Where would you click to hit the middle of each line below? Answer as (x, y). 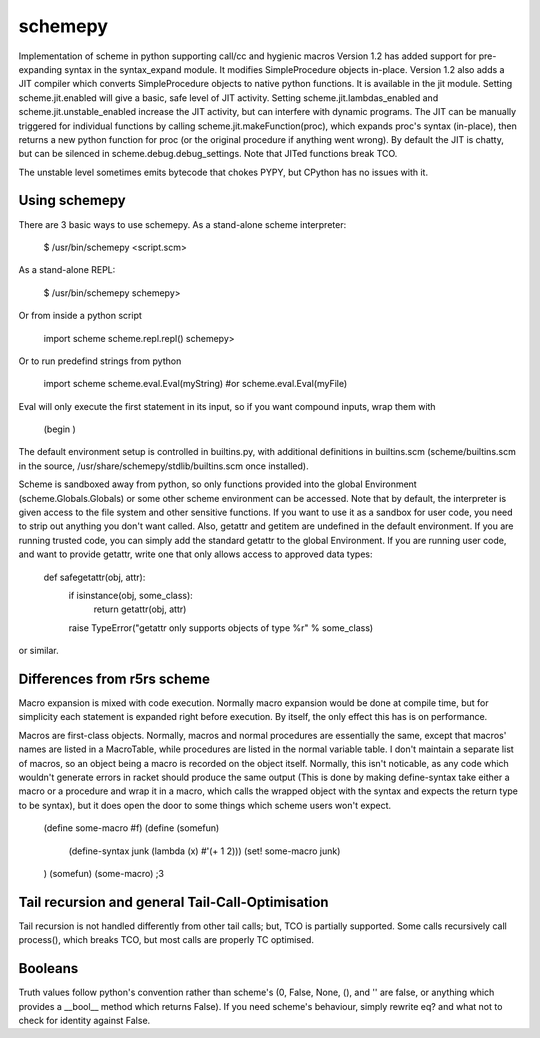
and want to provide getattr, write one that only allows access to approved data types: (195, 554)
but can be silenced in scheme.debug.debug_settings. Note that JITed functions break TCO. (208, 154)
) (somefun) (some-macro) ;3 (104, 873)
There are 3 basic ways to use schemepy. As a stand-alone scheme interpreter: (182, 224)
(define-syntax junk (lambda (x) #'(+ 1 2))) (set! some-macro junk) (204, 851)
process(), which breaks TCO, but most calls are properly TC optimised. (166, 940)
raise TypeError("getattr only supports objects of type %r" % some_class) (221, 627)
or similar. (38, 651)
